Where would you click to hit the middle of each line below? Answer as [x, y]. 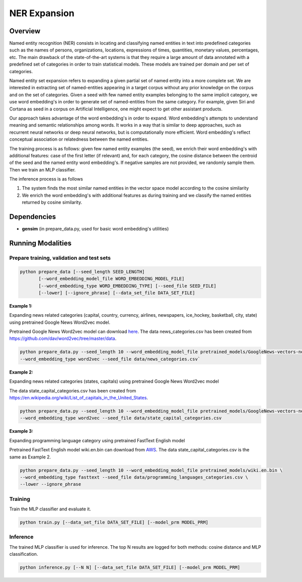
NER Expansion [42, 13]
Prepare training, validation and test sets [60, 258]
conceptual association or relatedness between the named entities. [79, 139]
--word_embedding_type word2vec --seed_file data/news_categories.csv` [110, 359]
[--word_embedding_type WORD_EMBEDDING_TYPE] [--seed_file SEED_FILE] [127, 286]
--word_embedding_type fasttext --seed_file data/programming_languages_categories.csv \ [134, 477]
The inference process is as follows [46, 179]
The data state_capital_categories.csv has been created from [73, 390]
